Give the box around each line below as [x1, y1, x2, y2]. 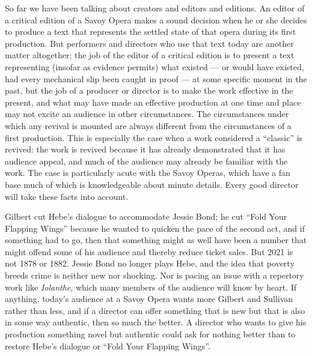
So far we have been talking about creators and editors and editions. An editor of [5, 2, 305, 14]
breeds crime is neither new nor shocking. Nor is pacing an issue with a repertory [5, 269, 304, 282]
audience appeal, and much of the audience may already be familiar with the [5, 154, 288, 167]
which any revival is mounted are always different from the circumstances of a [5, 119, 292, 131]
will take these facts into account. [5, 190, 129, 202]
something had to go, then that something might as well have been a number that [5, 234, 307, 246]
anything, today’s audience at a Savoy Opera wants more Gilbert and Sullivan [5, 292, 293, 305]
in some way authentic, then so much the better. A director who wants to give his [5, 316, 307, 328]
